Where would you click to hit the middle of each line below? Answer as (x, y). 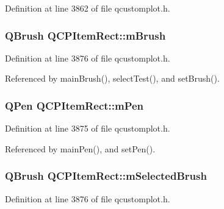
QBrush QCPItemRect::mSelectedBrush (106, 176)
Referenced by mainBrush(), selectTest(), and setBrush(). (112, 78)
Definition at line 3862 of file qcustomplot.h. (88, 8)
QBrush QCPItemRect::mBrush (85, 35)
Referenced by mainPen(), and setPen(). (80, 148)
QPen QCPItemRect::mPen (74, 105)
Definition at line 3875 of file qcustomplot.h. (88, 128)
